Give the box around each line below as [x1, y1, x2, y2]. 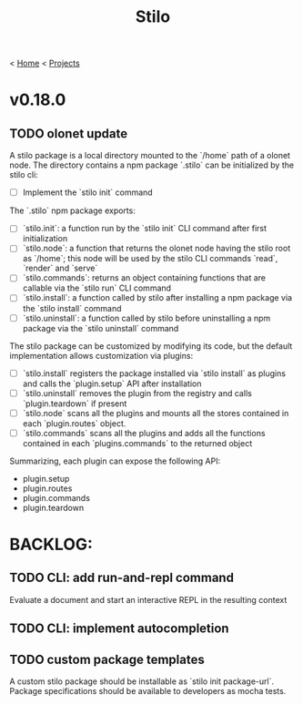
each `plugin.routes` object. [22, 417, 126, 429]
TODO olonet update [9, 126, 128, 141]
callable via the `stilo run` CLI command [22, 282, 171, 293]
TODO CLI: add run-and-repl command [9, 570, 235, 586]
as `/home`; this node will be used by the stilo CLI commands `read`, [22, 253, 278, 264]
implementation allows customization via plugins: [9, 350, 194, 361]
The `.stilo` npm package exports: [9, 205, 136, 216]
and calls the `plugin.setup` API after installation [22, 378, 202, 389]
